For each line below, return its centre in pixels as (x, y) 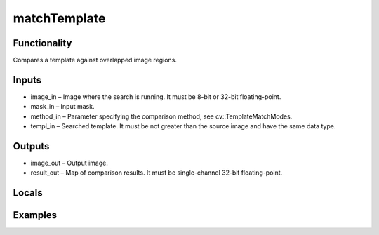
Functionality (42, 43)
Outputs (31, 146)
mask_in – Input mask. (62, 107)
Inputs (27, 80)
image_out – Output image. (69, 163)
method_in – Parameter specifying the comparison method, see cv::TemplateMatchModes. (161, 116)
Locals (28, 193)
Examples (35, 215)
